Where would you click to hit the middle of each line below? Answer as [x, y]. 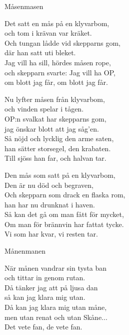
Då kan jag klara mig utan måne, [56, 307]
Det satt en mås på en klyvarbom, [57, 23]
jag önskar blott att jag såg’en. [52, 128]
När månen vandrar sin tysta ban [56, 267]
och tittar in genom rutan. [45, 277]
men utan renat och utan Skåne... [56, 317]
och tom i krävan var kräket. [48, 33]
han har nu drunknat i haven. [50, 204]
